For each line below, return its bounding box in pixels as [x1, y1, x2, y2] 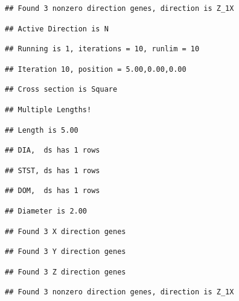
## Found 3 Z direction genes [5, 267, 126, 276]
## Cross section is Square [5, 85, 118, 94]
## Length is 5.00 [5, 125, 78, 135]
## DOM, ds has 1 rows [5, 186, 100, 195]
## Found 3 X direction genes [5, 227, 126, 236]
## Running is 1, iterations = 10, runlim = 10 [5, 45, 200, 54]
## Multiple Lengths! [5, 105, 92, 114]
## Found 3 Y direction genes [5, 247, 126, 256]
